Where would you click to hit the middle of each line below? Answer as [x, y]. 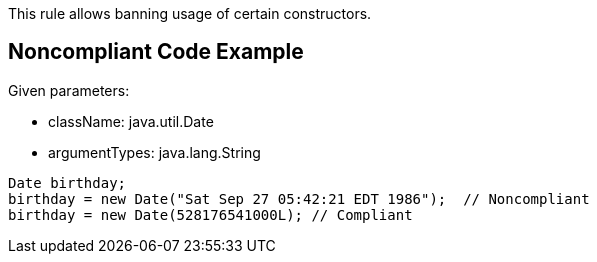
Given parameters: [69, 90]
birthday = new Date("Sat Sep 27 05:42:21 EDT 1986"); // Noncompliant [299, 198]
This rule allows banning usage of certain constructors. [190, 13]
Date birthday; [67, 182]
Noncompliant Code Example [156, 52]
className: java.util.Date [131, 121]
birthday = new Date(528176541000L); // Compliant [210, 214]
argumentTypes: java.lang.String [154, 152]
